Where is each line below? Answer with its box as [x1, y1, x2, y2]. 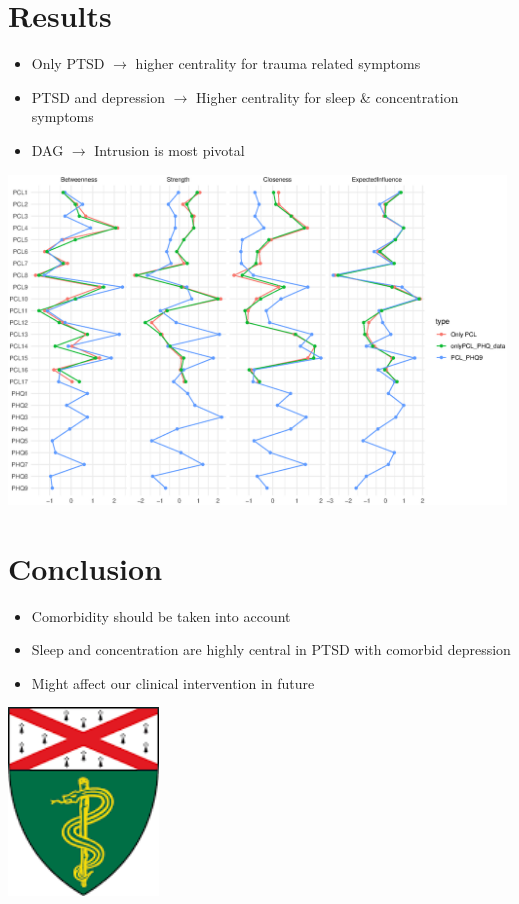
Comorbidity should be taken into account [31, 605, 291, 626]
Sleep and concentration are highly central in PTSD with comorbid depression [31, 639, 511, 660]
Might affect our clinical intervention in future [31, 672, 315, 693]
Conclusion [8, 547, 163, 588]
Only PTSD [31, 53, 105, 74]
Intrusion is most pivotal [94, 139, 245, 160]
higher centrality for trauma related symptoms [135, 53, 421, 74]
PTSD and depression [31, 86, 166, 107]
